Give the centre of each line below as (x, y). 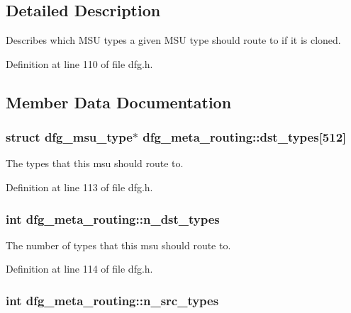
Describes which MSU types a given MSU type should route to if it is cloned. (173, 40)
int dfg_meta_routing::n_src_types (112, 300)
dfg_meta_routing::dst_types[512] (245, 137)
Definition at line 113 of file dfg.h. (79, 187)
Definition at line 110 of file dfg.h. (79, 63)
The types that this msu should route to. (95, 163)
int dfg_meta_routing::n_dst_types (113, 218)
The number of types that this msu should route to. (118, 245)
